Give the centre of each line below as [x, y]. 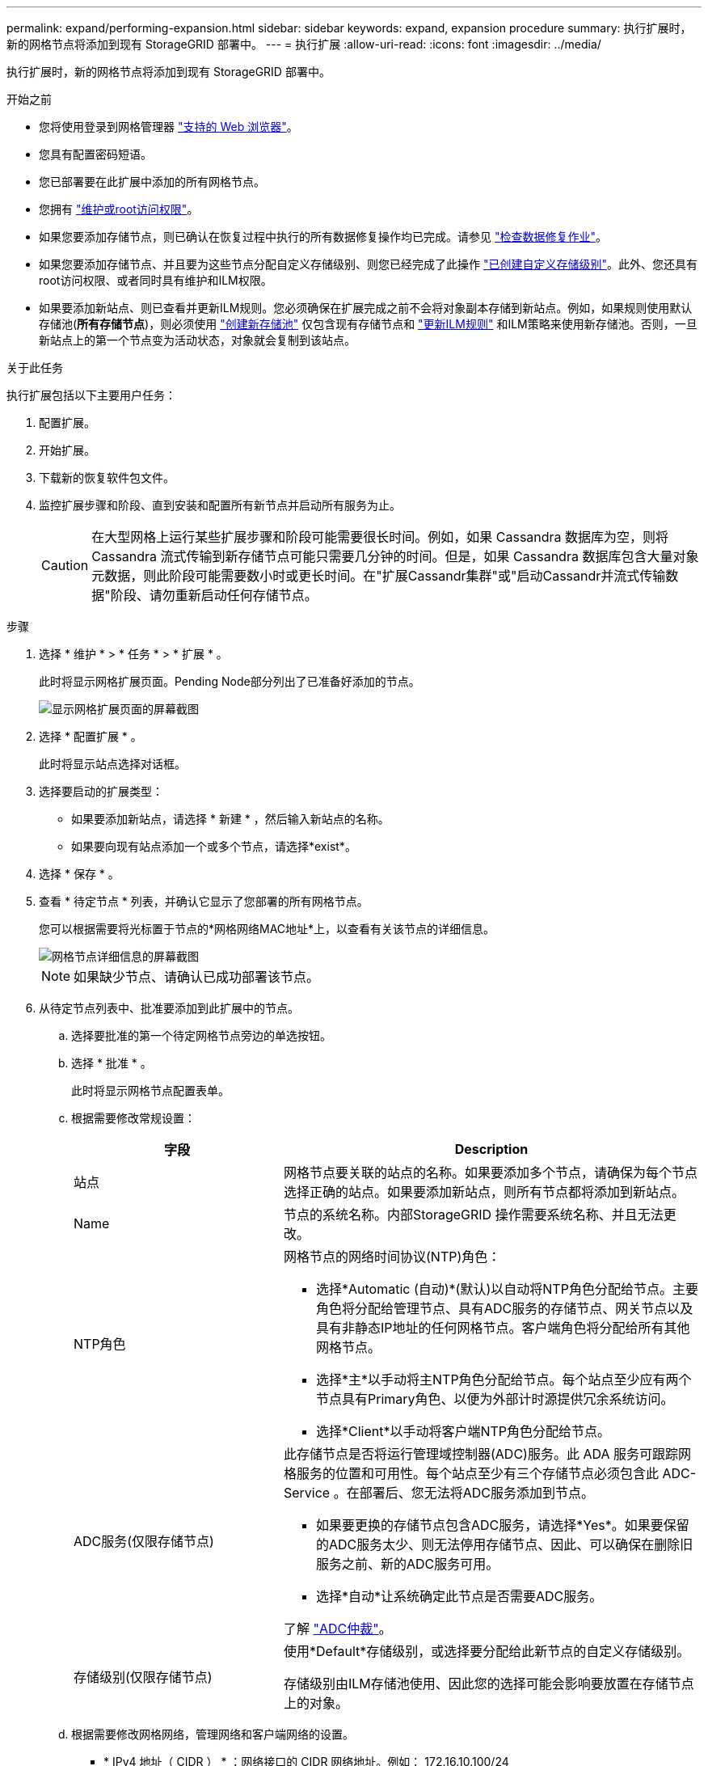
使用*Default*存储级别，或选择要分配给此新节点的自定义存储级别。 [487, 1651]
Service [307, 1493]
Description [491, 1149]
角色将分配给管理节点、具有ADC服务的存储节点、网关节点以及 [504, 1308]
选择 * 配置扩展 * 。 [91, 736]
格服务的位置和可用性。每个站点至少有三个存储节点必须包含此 [471, 1473]
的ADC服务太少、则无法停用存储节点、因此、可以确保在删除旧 [504, 1544]
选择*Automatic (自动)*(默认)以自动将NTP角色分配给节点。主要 [507, 1289]
